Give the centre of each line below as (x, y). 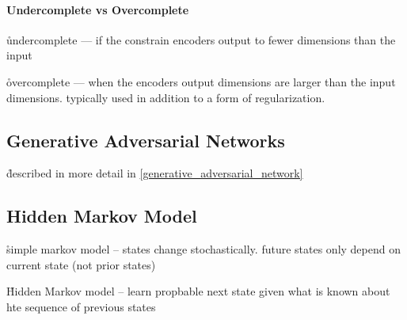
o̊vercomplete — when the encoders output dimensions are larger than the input (201, 81)
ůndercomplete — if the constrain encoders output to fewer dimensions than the (201, 39)
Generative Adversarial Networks (146, 140)
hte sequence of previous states (81, 306)
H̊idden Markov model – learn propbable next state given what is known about (198, 291)
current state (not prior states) (81, 264)
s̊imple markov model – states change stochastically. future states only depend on (203, 249)
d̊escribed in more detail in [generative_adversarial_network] (155, 173)
